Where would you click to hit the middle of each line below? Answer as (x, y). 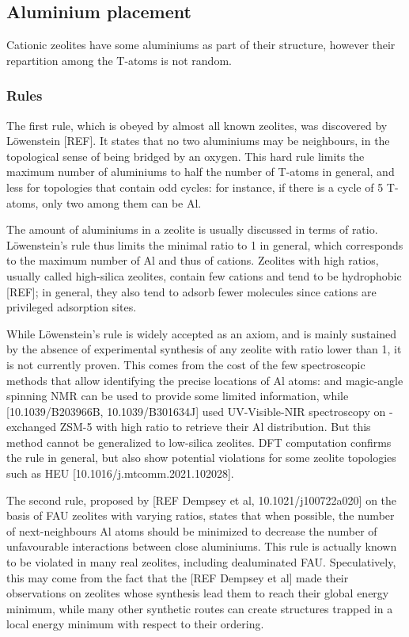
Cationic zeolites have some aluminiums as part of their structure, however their (201, 45)
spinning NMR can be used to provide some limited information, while (178, 396)
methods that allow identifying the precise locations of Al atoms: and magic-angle (205, 380)
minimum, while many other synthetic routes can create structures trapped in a (200, 608)
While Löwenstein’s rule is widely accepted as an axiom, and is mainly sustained (202, 333)
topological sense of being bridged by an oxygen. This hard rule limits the (186, 156)
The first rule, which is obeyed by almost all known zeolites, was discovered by (197, 125)
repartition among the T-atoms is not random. (119, 60)
